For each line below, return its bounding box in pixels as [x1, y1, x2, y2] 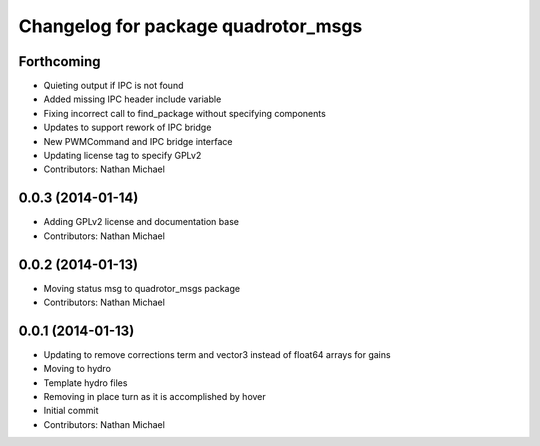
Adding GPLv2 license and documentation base [43, 216, 240, 228]
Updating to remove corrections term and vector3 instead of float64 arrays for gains [43, 348, 391, 360]
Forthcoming [18, 53, 101, 70]
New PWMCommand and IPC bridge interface [43, 135, 233, 147]
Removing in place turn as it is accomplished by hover [43, 391, 267, 403]
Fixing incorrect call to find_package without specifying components [43, 107, 327, 119]
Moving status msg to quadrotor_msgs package [43, 282, 240, 294]
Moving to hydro [43, 363, 112, 375]
